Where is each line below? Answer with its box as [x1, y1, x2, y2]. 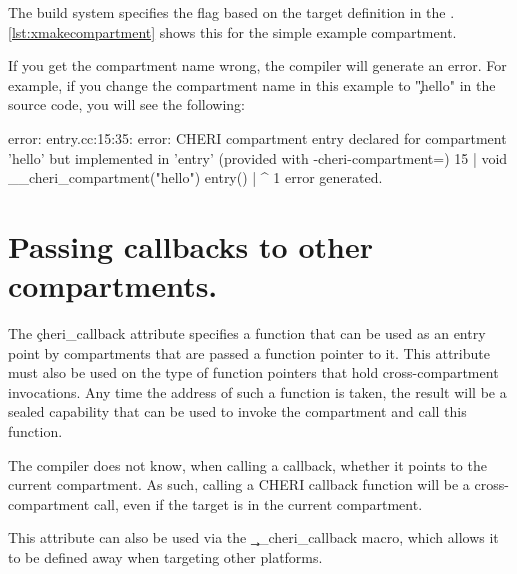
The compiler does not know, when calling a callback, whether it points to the [8, 454, 487, 475]
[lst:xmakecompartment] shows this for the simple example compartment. [8, 21, 457, 42]
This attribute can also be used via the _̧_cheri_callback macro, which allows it [8, 527, 499, 548]
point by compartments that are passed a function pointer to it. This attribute [8, 342, 490, 363]
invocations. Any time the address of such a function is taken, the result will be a [8, 381, 507, 402]
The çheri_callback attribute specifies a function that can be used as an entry [8, 323, 486, 344]
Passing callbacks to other [8, 225, 373, 266]
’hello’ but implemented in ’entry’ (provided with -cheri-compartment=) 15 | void [8, 147, 508, 168]
